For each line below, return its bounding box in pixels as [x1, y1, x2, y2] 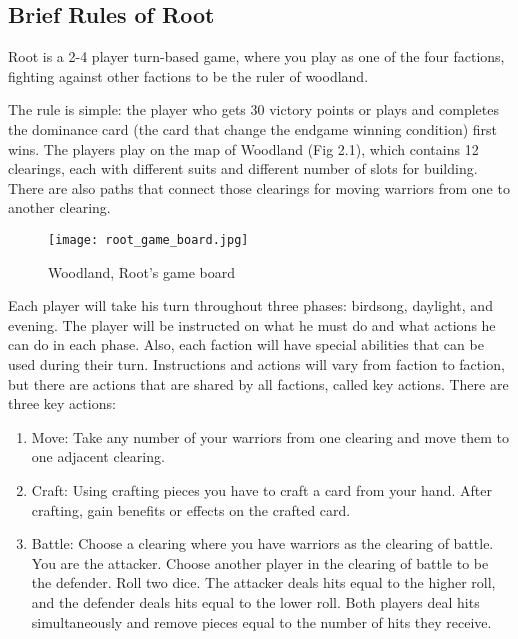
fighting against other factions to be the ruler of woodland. [8, 65, 369, 86]
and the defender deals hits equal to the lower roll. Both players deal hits [31, 591, 480, 612]
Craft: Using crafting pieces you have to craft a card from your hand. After [31, 479, 492, 500]
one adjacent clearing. [31, 446, 165, 467]
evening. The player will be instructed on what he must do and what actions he [8, 314, 496, 335]
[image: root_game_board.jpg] [48, 232, 249, 247]
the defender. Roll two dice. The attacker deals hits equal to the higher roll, [31, 572, 496, 593]
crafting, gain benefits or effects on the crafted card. [31, 499, 351, 520]
